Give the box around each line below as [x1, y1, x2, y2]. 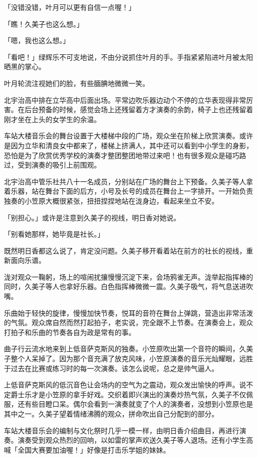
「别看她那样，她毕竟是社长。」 [4, 229, 104, 239]
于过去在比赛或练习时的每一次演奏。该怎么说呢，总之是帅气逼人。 [4, 363, 218, 373]
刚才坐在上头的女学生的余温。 [4, 114, 101, 124]
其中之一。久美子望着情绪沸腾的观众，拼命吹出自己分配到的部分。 [4, 409, 218, 418]
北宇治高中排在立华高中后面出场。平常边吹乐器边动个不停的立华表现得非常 [4, 94, 246, 105]
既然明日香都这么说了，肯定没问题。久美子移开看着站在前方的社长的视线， [4, 245, 246, 255]
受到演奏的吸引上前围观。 [17, 160, 101, 170]
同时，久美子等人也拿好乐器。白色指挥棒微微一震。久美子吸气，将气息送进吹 [4, 281, 253, 291]
